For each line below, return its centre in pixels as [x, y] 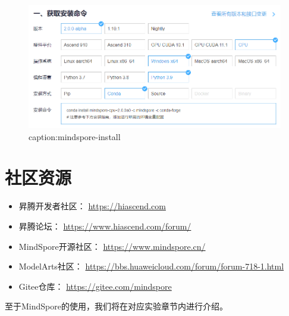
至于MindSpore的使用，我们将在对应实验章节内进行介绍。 [116, 306]
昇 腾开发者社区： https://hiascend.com [92, 206]
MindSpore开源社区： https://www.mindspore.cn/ [112, 246]
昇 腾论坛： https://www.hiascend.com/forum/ [105, 226]
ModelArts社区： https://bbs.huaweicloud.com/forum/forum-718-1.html [151, 266]
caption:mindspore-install [75, 136]
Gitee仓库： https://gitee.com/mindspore [95, 286]
